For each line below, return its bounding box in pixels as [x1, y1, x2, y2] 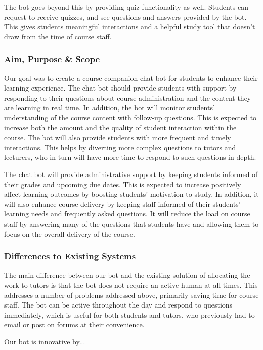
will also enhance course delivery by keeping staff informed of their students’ [4, 198, 241, 209]
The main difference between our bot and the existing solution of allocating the [4, 270, 250, 280]
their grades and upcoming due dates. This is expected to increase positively [4, 179, 241, 189]
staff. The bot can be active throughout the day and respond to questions [4, 299, 233, 310]
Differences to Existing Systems [4, 250, 136, 262]
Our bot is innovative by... [4, 336, 85, 346]
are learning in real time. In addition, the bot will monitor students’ [4, 102, 215, 113]
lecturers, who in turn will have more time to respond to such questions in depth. [4, 152, 256, 162]
